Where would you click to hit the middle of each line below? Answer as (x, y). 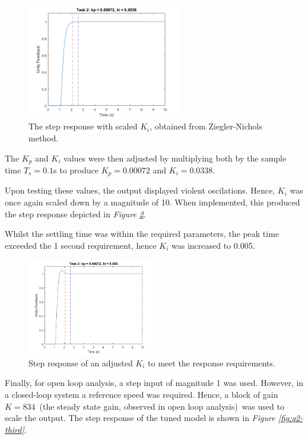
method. (44, 137)
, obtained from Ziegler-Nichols (206, 126)
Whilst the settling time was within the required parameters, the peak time (142, 234)
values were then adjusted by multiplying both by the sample (175, 158)
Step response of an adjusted (81, 363)
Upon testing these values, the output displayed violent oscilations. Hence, (140, 190)
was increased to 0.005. (213, 245)
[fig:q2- (290, 418)
